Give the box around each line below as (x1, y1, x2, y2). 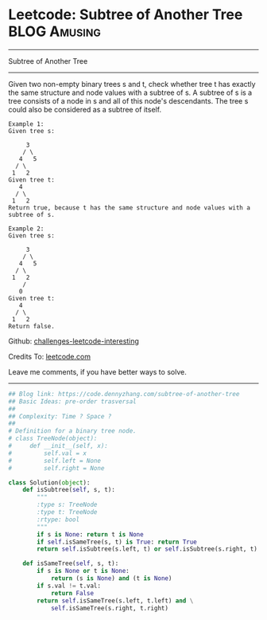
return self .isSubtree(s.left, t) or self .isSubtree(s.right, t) (37, 545, 258, 553)
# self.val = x (8, 449, 87, 457)
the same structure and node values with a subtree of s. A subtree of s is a (8, 88, 253, 97)
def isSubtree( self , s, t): (22, 486, 115, 494)
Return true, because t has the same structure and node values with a (8, 203, 250, 212)
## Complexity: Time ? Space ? (8, 412, 112, 420)
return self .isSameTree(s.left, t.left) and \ (37, 596, 194, 605)
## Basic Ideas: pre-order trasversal (8, 397, 137, 406)
